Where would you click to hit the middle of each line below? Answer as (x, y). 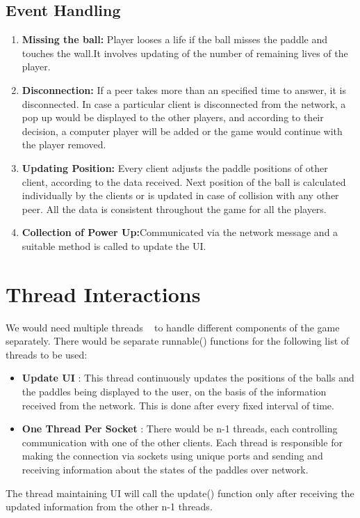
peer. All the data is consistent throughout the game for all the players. (174, 209)
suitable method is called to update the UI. (114, 245)
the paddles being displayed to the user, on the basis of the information (174, 392)
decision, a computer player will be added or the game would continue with (182, 131)
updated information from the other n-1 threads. (109, 507)
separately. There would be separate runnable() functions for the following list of (178, 341)
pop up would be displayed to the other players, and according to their (173, 117)
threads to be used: (47, 354)
